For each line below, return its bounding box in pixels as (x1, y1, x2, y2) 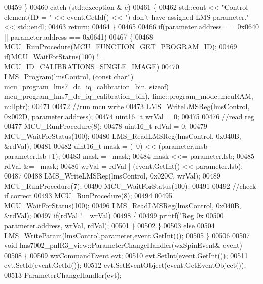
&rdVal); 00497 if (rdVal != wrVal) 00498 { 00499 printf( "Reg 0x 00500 (4, 210, 224, 221)
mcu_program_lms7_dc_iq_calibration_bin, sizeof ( (4, 81, 169, 91)
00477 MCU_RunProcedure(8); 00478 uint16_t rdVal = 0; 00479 (4, 121, 207, 131)
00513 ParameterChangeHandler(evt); (4, 270, 122, 280)
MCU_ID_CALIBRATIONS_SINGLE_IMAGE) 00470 (4, 61, 179, 72)
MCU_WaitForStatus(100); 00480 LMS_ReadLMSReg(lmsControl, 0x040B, (4, 130, 241, 141)
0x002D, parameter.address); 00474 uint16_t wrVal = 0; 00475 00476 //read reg (4, 111, 254, 121)
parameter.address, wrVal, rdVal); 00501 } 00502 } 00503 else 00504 (4, 220, 215, 231)
